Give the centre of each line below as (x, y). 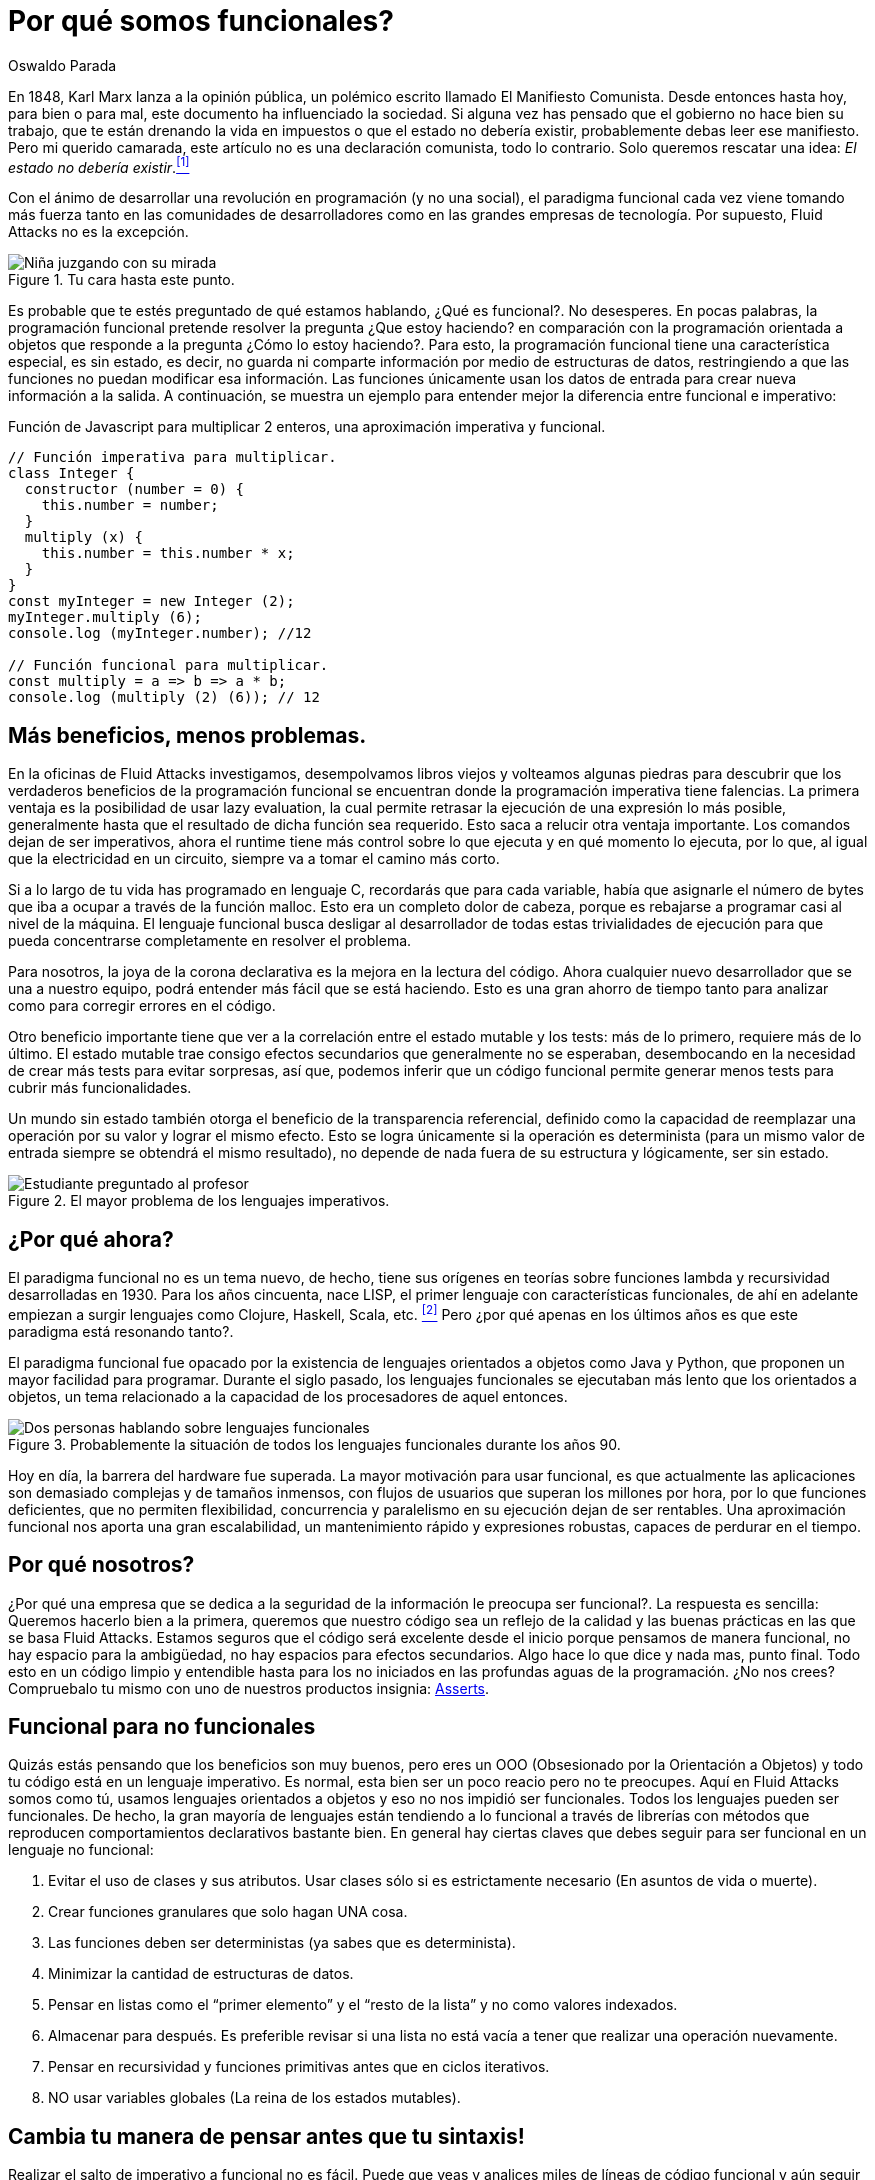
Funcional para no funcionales (162, 1727)
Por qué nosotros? (101, 1565)
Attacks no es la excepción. (98, 232)
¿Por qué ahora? (91, 1239)
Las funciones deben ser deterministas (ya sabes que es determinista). (282, 1943)
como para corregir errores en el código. (142, 1006)
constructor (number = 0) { (134, 489)
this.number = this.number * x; (168, 553)
